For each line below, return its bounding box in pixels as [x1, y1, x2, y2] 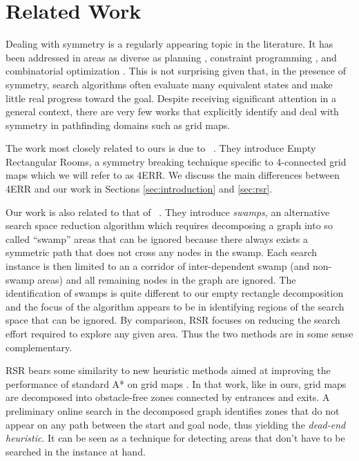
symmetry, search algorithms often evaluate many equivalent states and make [6, 77, 333, 91]
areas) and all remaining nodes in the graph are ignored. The [37, 272, 296, 286]
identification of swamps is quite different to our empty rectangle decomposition [6, 286, 344, 300]
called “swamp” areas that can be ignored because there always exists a [6, 231, 309, 246]
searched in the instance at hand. [6, 444, 146, 458]
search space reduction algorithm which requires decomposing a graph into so [6, 218, 333, 233]
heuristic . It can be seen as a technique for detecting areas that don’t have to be [6, 431, 345, 445]
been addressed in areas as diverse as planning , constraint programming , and [6, 50, 337, 64]
